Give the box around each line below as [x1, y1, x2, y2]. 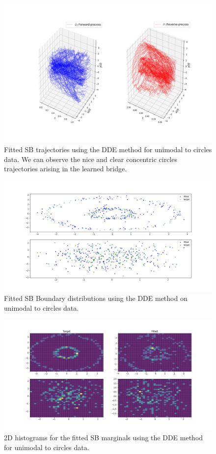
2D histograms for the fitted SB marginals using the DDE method [4, 432, 203, 443]
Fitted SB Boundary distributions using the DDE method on [4, 293, 188, 303]
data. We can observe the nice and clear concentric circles [4, 154, 177, 164]
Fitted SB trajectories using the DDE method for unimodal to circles [4, 144, 212, 154]
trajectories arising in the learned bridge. [4, 163, 127, 174]
